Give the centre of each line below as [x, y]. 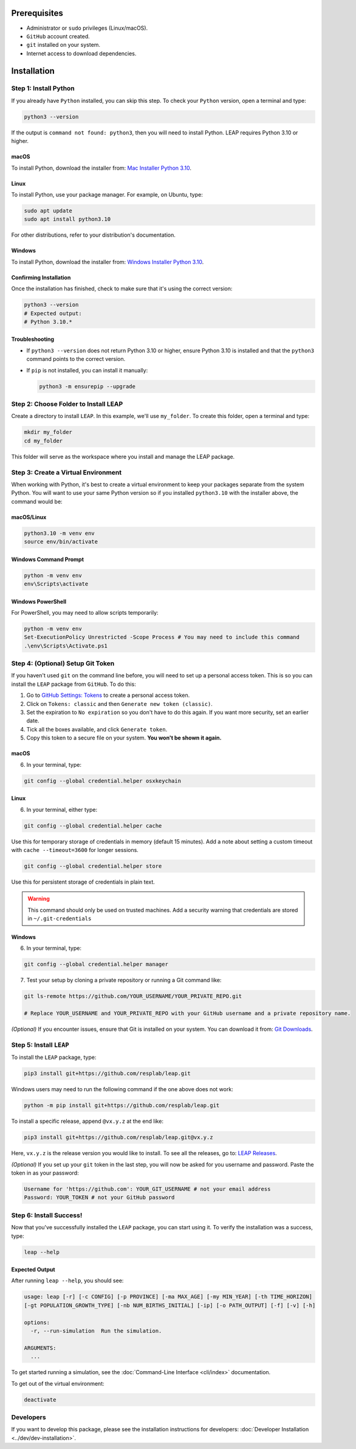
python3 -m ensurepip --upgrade [87, 386]
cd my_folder [43, 441]
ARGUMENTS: [40, 1348]
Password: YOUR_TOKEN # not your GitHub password [99, 1198]
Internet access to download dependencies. [81, 53]
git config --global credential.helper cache [93, 826]
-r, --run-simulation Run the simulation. [96, 1331]
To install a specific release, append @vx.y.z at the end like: [87, 1121]
